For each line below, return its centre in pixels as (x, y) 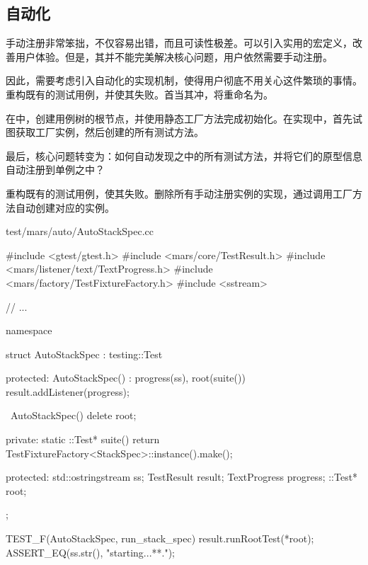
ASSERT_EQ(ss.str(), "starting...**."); (90, 552)
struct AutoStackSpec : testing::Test (84, 354)
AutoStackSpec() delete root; (73, 415)
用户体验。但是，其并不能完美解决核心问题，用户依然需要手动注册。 (174, 56)
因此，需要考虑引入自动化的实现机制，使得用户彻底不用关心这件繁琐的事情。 (184, 80)
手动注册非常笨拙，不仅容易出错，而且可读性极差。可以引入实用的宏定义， (179, 43)
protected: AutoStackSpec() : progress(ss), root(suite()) (126, 378)
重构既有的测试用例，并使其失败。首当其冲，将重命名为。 (139, 94)
